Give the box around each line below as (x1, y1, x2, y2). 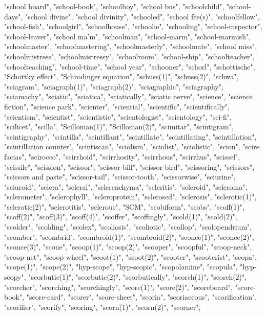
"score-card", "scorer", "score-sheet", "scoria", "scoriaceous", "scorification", (26, 291, 257, 302)
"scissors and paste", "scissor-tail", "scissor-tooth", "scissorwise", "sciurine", (4, 171, 236, 182)
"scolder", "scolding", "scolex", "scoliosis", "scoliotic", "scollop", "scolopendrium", (4, 221, 252, 232)
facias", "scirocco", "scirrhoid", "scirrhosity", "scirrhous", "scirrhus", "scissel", (4, 151, 240, 162)
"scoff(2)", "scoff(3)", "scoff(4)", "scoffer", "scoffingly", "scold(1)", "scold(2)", (4, 211, 237, 222)
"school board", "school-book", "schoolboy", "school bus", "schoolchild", (4, 1, 224, 11)
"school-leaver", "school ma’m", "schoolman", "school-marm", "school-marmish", (4, 31, 251, 41)
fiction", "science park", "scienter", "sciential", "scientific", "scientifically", (4, 101, 230, 111)
